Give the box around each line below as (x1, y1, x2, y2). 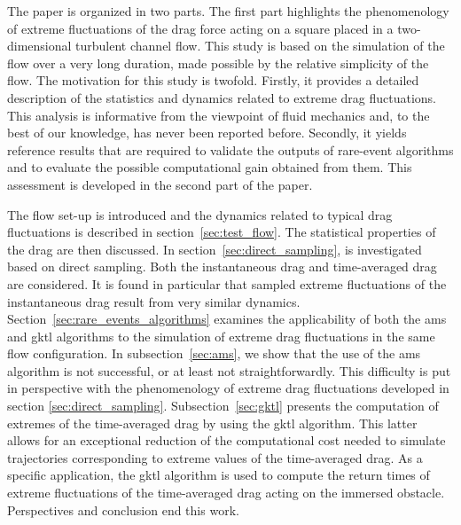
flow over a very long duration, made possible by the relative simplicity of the (7, 53, 429, 72)
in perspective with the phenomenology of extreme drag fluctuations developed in (7, 379, 449, 397)
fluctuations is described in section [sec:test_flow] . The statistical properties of (7, 223, 436, 241)
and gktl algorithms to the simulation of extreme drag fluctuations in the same (7, 326, 435, 345)
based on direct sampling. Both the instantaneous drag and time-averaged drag (7, 257, 437, 276)
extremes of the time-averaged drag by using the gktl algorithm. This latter (7, 413, 418, 432)
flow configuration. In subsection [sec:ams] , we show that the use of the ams (7, 344, 421, 363)
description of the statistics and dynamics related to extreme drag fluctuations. (7, 88, 437, 106)
